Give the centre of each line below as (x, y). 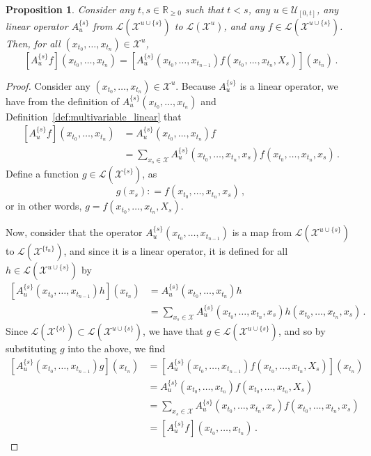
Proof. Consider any (48, 85)
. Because (196, 85)
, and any (244, 25)
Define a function (42, 174)
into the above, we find (117, 348)
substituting (31, 348)
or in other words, (44, 206)
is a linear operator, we (289, 85)
